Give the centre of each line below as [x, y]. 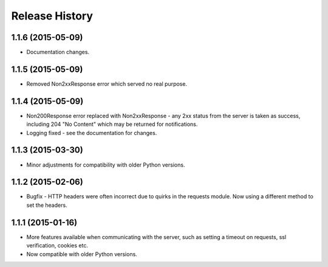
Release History [52, 16]
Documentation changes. [58, 52]
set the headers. [47, 205]
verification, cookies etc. [57, 246]
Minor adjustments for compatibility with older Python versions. [106, 165]
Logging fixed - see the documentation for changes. [92, 133]
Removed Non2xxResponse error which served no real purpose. [107, 84]
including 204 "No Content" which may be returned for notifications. [112, 124]
